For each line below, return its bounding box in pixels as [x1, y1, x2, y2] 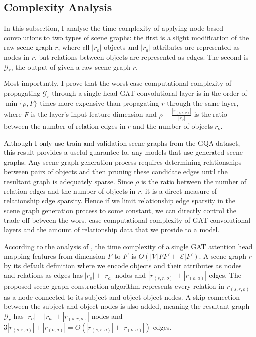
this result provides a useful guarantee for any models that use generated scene [4, 147, 243, 157]
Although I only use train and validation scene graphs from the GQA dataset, [4, 137, 240, 148]
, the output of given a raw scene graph [11, 61, 131, 72]
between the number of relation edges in [4, 120, 126, 131]
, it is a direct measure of [141, 186, 217, 196]
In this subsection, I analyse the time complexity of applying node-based [4, 23, 224, 33]
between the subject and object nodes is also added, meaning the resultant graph [4, 301, 250, 311]
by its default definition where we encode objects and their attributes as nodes [4, 260, 242, 270]
